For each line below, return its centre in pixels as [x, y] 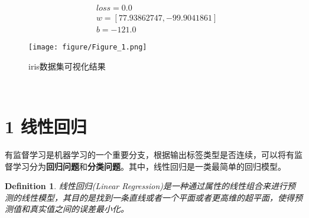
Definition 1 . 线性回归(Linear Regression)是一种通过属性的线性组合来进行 [146, 186]
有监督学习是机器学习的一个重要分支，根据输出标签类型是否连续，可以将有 [149, 155]
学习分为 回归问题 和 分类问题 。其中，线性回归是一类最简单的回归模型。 [149, 166]
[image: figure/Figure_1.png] [88, 47]
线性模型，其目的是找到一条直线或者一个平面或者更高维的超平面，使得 [157, 197]
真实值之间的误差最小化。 [79, 209]
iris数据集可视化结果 [67, 66]
